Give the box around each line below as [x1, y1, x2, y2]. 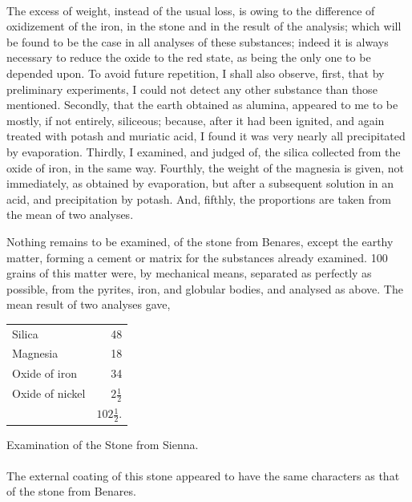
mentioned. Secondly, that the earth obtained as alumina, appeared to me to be [6, 96, 398, 113]
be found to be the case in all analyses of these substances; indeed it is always [6, 33, 389, 50]
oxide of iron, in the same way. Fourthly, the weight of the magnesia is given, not [6, 159, 404, 176]
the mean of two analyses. [6, 206, 134, 223]
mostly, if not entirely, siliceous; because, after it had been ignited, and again [6, 111, 385, 128]
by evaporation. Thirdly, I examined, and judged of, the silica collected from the [6, 143, 401, 160]
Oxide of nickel [12, 385, 86, 402]
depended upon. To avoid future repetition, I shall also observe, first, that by [6, 64, 385, 81]
